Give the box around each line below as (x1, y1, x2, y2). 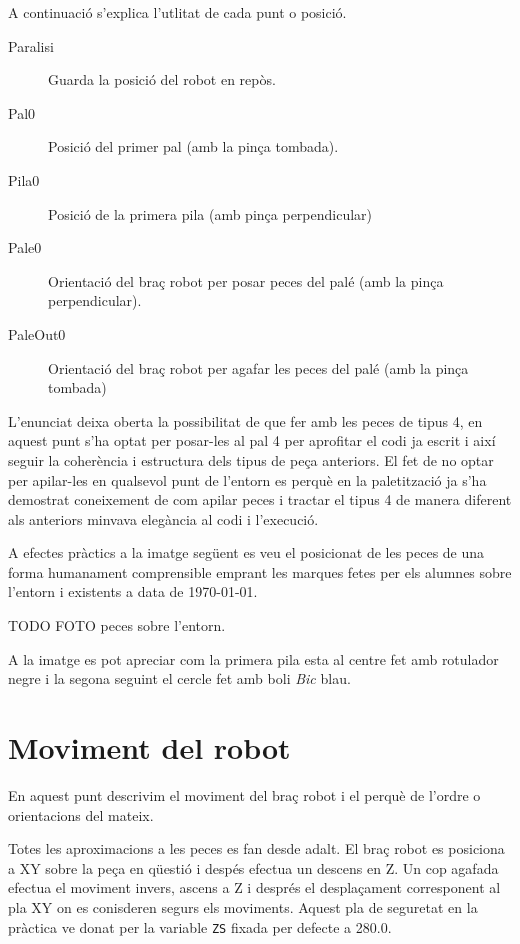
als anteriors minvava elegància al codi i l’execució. (8, 508, 319, 529)
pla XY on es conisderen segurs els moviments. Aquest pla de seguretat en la (8, 896, 478, 917)
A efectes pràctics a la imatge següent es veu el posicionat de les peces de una (8, 542, 485, 563)
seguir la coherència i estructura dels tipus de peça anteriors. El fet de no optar (8, 449, 494, 470)
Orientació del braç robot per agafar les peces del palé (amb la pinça (48, 357, 469, 378)
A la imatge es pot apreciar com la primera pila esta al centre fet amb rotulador (8, 648, 499, 669)
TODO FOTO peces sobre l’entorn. (8, 615, 226, 636)
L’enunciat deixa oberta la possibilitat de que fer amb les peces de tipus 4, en (8, 410, 483, 431)
